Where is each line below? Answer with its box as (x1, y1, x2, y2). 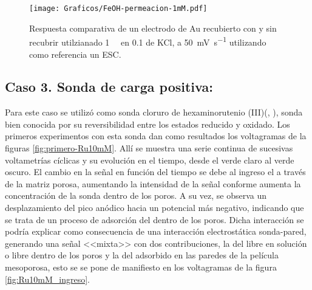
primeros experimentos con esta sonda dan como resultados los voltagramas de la (5, 129, 307, 142)
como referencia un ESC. (29, 47, 121, 60)
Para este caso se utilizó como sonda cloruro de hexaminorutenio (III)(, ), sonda (5, 106, 303, 119)
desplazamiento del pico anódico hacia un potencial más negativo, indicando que (5, 201, 304, 214)
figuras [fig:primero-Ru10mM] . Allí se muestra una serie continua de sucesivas (5, 142, 293, 154)
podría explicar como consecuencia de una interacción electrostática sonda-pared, (5, 225, 307, 238)
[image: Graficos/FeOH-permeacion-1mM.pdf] (29, 4, 208, 13)
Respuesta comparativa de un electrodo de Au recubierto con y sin (29, 21, 277, 34)
